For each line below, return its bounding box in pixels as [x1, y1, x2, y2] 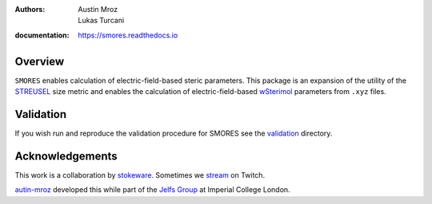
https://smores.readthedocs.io [78, 30, 178, 40]
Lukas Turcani [78, 16, 125, 25]
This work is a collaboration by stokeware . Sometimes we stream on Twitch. [14, 170, 266, 179]
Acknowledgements [14, 149, 118, 163]
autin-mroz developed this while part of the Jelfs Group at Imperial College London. [14, 185, 291, 194]
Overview [14, 54, 65, 68]
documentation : [14, 30, 70, 40]
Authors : [14, 5, 46, 14]
